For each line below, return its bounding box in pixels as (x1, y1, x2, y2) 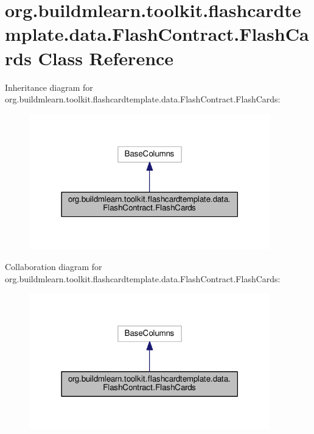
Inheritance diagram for (5, 80, 93, 93)
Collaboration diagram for (5, 260, 102, 272)
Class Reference (38, 45, 174, 70)
